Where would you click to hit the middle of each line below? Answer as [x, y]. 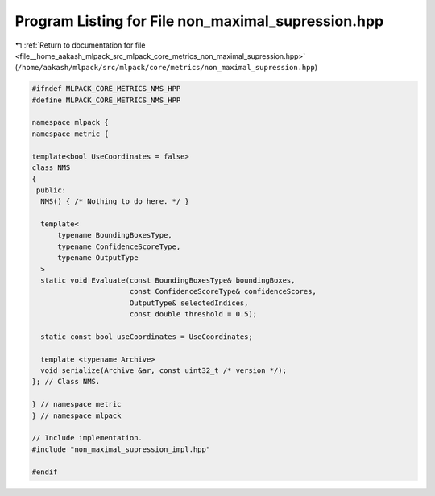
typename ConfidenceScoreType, [119, 246]
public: [52, 190]
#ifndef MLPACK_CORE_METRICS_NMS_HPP [106, 89]
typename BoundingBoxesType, [115, 235]
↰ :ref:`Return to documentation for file [80, 45]
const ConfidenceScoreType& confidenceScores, [223, 291]
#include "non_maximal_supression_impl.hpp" [121, 449]
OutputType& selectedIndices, [189, 303]
